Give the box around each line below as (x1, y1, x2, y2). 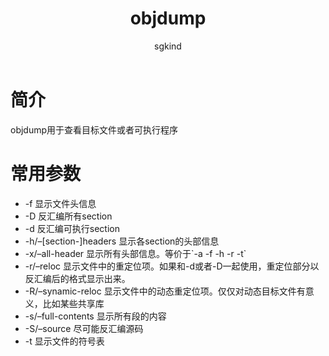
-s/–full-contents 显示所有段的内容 (24, 310, 167, 322)
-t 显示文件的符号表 (24, 335, 105, 347)
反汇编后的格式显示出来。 (24, 272, 131, 284)
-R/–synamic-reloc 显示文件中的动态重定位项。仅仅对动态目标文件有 (24, 285, 306, 297)
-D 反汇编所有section (24, 210, 113, 222)
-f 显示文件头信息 (24, 197, 97, 209)
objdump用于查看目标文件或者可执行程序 (10, 123, 179, 136)
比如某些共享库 (42, 297, 105, 309)
